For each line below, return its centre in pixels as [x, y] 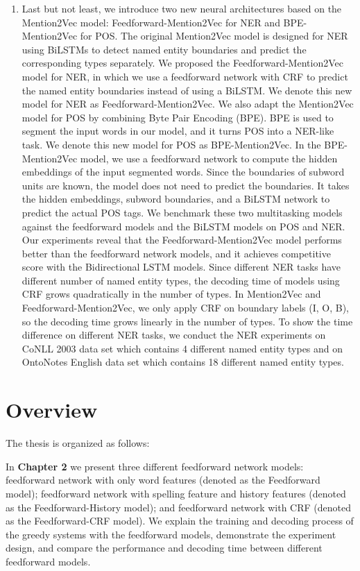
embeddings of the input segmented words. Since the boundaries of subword [183, 172]
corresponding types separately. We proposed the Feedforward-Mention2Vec [182, 63]
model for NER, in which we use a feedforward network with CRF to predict [185, 76]
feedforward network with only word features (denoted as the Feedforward [163, 480]
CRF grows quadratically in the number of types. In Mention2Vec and [171, 294]
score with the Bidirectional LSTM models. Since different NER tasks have [181, 267]
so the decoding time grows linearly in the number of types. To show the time [187, 321]
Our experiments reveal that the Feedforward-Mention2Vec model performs [182, 240]
